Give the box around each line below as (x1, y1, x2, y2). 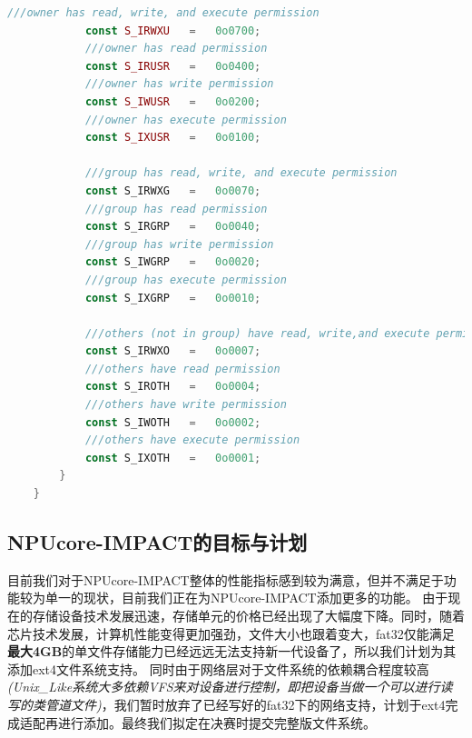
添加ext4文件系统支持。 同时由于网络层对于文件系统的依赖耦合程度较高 (7, 659, 429, 678)
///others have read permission (84, 362, 280, 375)
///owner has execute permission (84, 113, 287, 126)
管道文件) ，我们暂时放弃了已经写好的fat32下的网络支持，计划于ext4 (44, 694, 446, 713)
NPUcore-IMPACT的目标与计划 (7, 528, 308, 556)
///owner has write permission (84, 77, 274, 91)
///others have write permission (84, 398, 287, 412)
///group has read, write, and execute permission (84, 166, 398, 180)
